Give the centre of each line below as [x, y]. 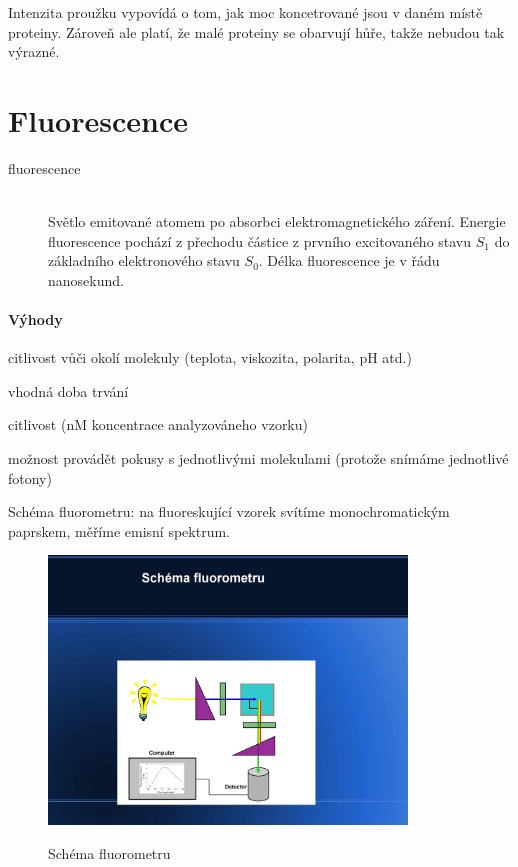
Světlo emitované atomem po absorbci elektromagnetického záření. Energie [277, 221]
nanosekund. [86, 279]
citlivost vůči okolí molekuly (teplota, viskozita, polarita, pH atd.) [210, 357]
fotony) [30, 477]
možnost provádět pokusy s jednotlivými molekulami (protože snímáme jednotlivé [258, 458]
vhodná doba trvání [68, 390]
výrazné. [34, 51]
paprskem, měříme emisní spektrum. [119, 530]
